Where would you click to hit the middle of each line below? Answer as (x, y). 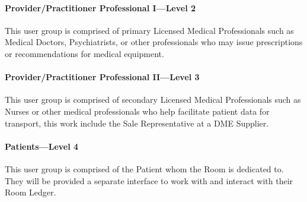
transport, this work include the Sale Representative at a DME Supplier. (137, 123)
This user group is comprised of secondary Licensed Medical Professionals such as (153, 100)
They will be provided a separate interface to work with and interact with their (149, 180)
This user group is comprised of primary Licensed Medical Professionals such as (149, 30)
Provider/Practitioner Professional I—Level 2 (100, 7)
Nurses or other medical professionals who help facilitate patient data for (137, 111)
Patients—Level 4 (42, 146)
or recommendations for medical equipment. (84, 53)
